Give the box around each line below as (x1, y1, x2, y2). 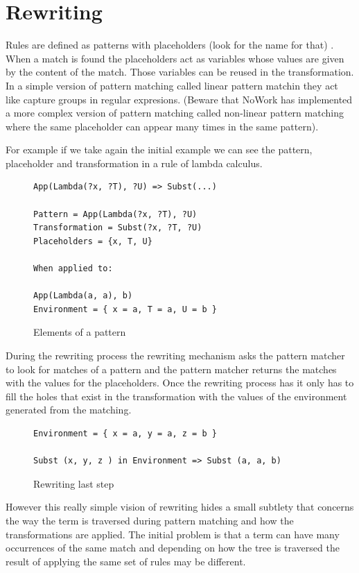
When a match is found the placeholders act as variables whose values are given (6, 51, 344, 65)
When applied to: (33, 264, 113, 274)
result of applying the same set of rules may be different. (6, 554, 246, 568)
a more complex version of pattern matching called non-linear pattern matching (6, 105, 344, 120)
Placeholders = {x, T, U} (33, 236, 152, 246)
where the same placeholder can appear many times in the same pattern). (6, 119, 319, 133)
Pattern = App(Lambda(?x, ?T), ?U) (33, 209, 198, 219)
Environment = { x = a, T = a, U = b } (33, 304, 217, 314)
